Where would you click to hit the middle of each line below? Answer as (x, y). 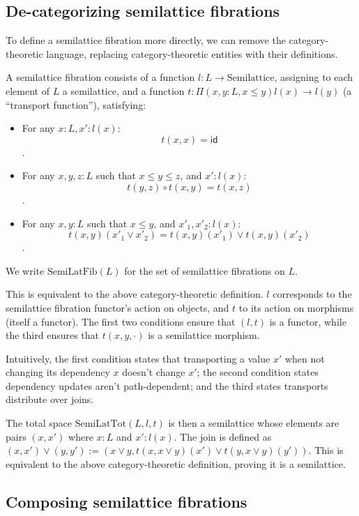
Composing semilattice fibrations (127, 501)
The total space (39, 423)
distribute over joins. (50, 399)
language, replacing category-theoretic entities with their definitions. (192, 53)
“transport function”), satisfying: (76, 104)
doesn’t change (154, 372)
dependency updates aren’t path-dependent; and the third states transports (167, 385)
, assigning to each (314, 77)
